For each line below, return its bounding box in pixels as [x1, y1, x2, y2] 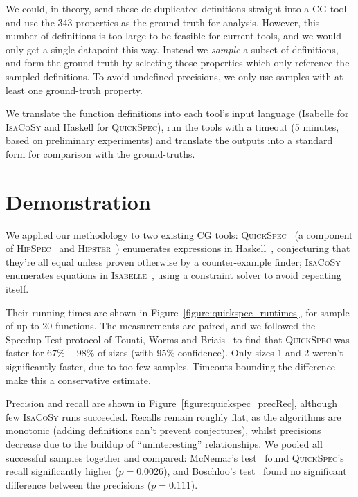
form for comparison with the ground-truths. [6, 146, 195, 161]
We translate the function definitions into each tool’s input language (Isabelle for [6, 106, 349, 120]
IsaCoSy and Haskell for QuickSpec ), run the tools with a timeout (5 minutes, [6, 119, 339, 134]
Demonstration [6, 187, 151, 215]
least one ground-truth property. [6, 82, 143, 97]
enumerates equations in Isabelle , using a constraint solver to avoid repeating [6, 268, 341, 282]
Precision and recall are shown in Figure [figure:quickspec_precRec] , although [6, 396, 338, 410]
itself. [6, 282, 29, 296]
